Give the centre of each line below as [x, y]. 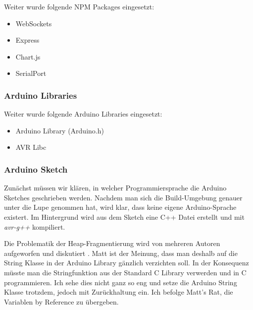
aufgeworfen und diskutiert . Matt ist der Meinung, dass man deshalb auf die [121, 253]
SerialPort [31, 73]
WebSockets [34, 23]
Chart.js [28, 56]
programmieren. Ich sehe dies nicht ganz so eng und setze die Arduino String [121, 282]
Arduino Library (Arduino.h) [60, 130]
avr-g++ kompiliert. [35, 226]
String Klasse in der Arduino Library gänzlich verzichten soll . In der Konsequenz [126, 263]
